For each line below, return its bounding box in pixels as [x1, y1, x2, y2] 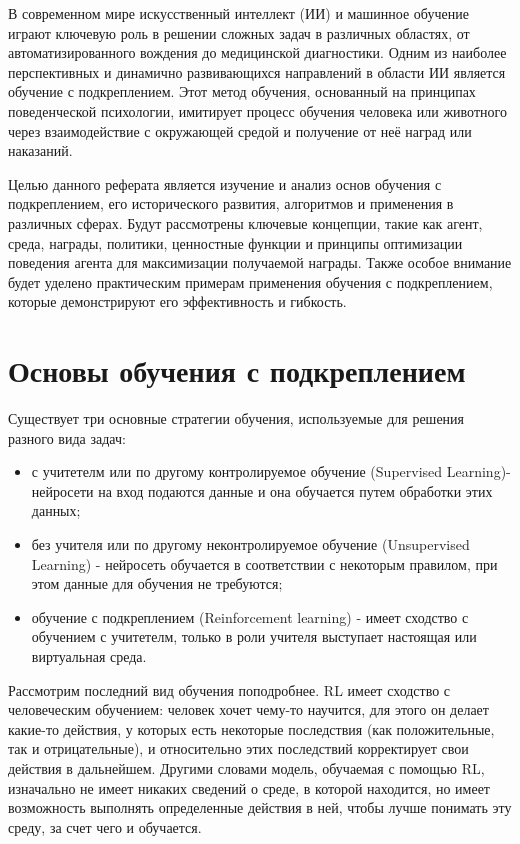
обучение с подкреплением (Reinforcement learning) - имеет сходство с [31, 606, 469, 627]
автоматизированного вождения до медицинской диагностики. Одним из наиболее [8, 42, 507, 63]
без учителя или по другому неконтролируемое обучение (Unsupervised [31, 534, 470, 554]
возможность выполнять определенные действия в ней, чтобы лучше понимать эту [8, 797, 512, 818]
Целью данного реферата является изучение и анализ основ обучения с [8, 173, 442, 194]
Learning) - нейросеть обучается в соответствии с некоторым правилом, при [31, 553, 498, 574]
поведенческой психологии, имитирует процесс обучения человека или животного [8, 100, 507, 121]
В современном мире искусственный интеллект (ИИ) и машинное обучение [8, 3, 469, 23]
